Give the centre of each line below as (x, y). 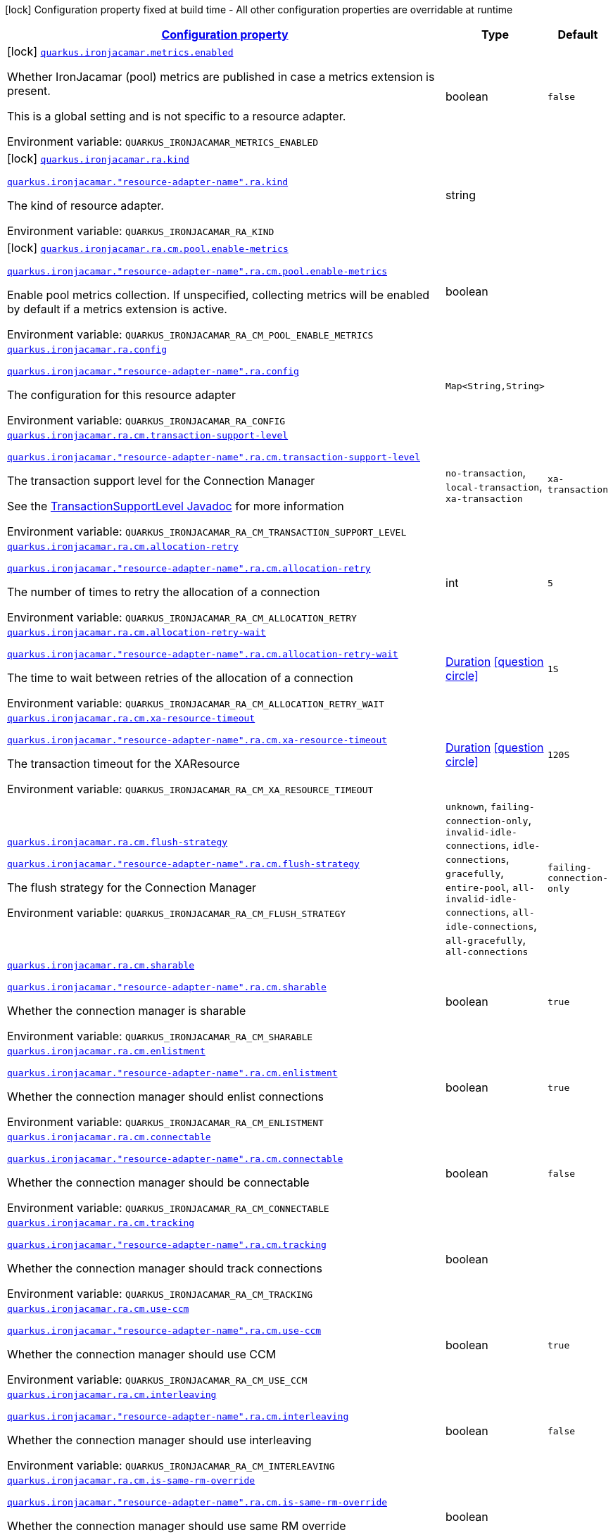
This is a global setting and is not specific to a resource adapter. (177, 116)
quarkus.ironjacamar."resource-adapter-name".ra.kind (148, 182)
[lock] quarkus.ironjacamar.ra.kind (98, 158)
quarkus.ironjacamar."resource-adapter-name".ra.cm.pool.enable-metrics (197, 271)
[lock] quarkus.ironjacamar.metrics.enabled (120, 51)
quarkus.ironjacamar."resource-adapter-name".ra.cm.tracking (167, 1245)
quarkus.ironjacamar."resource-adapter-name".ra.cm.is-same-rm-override (197, 1502)
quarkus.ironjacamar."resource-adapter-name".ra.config (153, 371)
